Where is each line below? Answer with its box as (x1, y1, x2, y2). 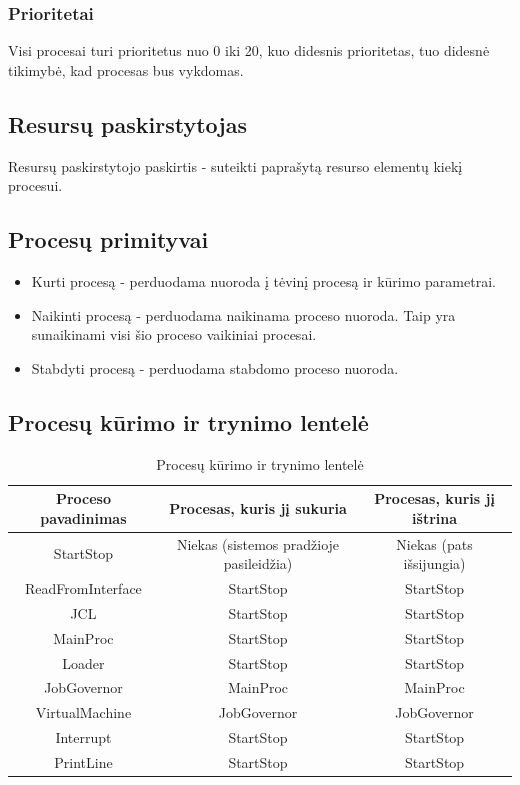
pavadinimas (40, 507, 127, 528)
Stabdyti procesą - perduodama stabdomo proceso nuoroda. (31, 357, 399, 378)
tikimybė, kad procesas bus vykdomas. (8, 59, 244, 80)
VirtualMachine (35, 702, 132, 723)
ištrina (412, 507, 458, 528)
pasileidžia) (223, 553, 293, 574)
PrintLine (54, 751, 113, 772)
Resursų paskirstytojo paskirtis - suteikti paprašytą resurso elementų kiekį (8, 155, 463, 176)
